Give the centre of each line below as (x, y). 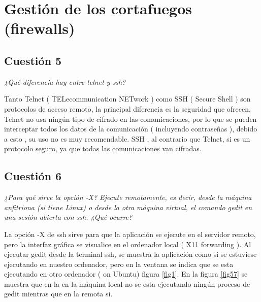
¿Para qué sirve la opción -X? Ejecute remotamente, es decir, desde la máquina (128, 197)
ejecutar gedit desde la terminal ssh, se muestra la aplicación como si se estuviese (130, 254)
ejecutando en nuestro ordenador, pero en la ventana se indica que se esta (119, 264)
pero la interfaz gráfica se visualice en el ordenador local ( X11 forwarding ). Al (128, 244)
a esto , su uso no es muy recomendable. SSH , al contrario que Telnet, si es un (127, 138)
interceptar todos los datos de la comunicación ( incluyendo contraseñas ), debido (131, 129)
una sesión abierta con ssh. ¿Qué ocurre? (68, 217)
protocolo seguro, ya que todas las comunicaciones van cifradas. (103, 148)
